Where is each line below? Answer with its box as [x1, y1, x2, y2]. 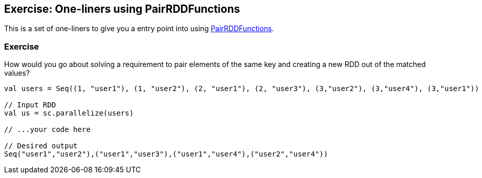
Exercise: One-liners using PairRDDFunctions [4, 3, 240, 15]
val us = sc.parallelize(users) [4, 109, 134, 118]
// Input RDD [4, 101, 56, 109]
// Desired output [4, 142, 78, 150]
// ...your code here [4, 125, 91, 134]
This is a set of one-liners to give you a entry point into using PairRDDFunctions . [4, 24, 274, 33]
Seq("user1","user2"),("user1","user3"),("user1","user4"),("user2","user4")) [4, 150, 328, 159]
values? [4, 69, 30, 78]
